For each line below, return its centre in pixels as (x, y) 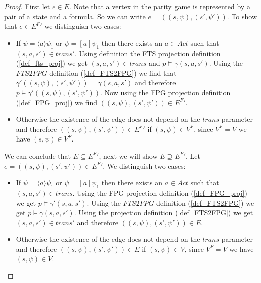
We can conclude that (37, 155)
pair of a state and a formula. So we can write (75, 16)
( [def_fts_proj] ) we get (52, 63)
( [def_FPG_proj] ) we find (56, 102)
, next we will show (128, 155)
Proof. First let (27, 6)
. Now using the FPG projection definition (165, 92)
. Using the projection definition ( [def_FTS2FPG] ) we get (164, 213)
